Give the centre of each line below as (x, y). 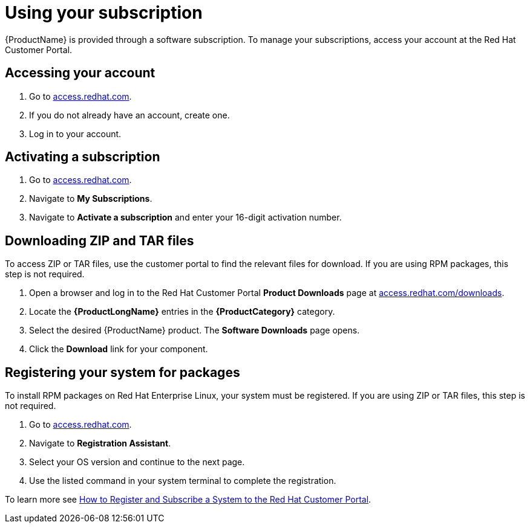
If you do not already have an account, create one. (129, 115)
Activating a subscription (83, 157)
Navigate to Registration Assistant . (100, 443)
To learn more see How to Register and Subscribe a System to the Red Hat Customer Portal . (188, 500)
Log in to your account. (75, 134)
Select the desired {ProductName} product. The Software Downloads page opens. (195, 330)
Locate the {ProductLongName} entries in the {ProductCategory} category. (182, 312)
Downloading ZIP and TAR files (100, 240)
